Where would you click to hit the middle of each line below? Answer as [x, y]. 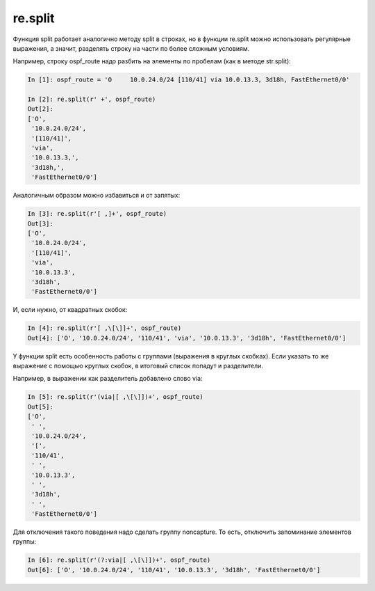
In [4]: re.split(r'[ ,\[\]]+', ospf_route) [105, 328]
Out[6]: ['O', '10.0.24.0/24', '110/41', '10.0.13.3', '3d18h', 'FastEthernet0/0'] [174, 570]
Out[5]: [40, 407]
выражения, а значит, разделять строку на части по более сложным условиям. [131, 48]
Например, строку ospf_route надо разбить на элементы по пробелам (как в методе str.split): [152, 61]
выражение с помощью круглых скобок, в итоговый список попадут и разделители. [138, 366]
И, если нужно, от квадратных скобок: [70, 310]
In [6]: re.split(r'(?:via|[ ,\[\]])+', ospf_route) [119, 560]
